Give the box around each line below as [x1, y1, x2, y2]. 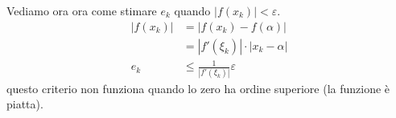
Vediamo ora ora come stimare [6, 2, 157, 18]
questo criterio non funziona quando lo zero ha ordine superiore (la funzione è [6, 79, 390, 96]
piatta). [6, 96, 43, 112]
